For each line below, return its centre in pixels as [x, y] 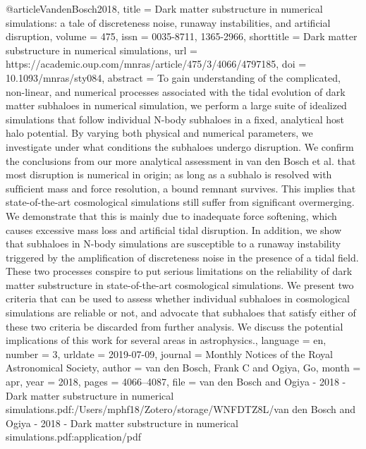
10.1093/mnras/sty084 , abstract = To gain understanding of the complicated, [173, 77]
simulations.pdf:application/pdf [73, 437]
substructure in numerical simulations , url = [102, 50]
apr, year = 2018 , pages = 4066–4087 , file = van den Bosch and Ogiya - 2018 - [176, 382]
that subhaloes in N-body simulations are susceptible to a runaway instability [173, 244]
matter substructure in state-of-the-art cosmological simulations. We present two [180, 284]
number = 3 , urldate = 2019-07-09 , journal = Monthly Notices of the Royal [169, 353]
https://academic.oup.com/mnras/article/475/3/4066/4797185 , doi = [156, 64]
